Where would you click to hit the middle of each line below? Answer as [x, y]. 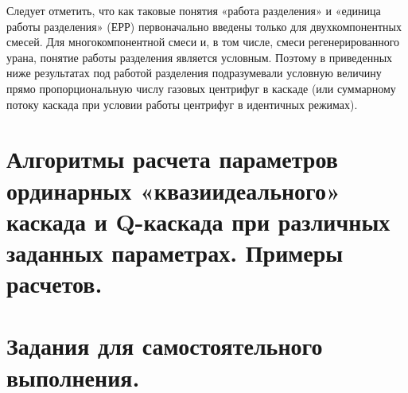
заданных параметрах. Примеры [175, 252]
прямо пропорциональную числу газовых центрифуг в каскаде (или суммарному [201, 88]
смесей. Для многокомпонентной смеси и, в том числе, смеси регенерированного [203, 42]
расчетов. [54, 284]
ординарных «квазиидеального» [173, 190]
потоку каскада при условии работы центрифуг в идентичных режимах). [182, 104]
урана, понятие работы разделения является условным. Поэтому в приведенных [200, 57]
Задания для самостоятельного [165, 346]
